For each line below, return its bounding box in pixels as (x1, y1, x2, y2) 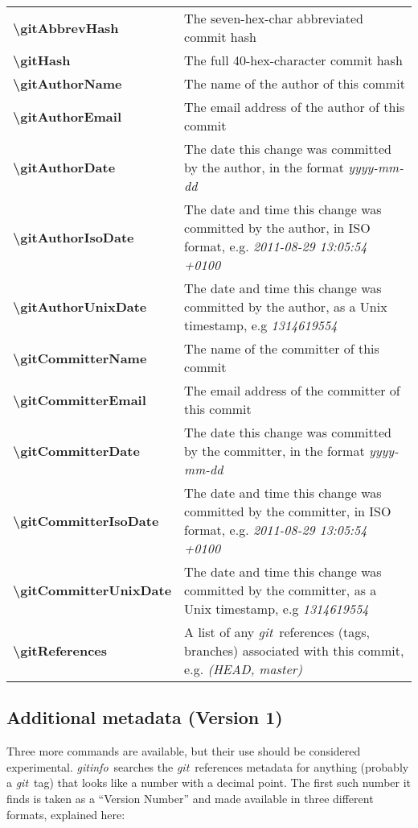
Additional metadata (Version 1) (6, 705, 283, 730)
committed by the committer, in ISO (184, 502, 391, 520)
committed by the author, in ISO (184, 218, 371, 237)
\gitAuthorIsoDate (13, 227, 134, 246)
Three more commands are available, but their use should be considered (6, 743, 361, 760)
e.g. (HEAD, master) (184, 660, 303, 678)
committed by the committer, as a (184, 581, 377, 599)
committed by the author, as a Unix (184, 297, 387, 316)
